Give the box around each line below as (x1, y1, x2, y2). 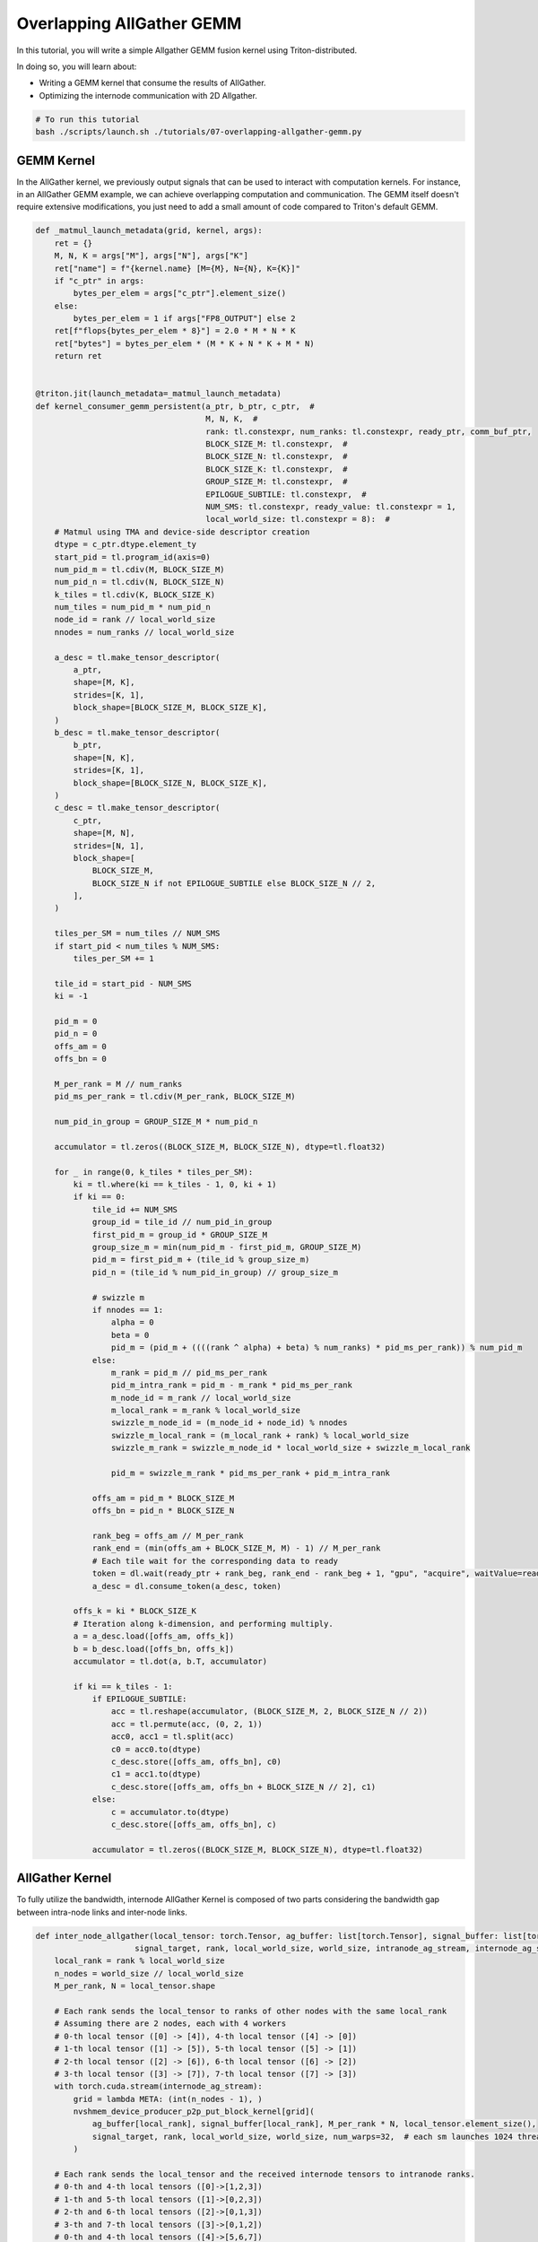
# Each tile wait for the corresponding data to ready (91, 1556, 339, 1566)
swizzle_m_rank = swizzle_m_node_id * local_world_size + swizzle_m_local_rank (110, 1443, 471, 1453)
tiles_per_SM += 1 (73, 953, 154, 964)
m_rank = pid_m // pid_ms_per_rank (110, 1368, 268, 1377)
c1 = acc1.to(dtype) (110, 1769, 202, 1779)
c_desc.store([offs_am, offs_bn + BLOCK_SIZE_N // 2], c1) (110, 1781, 377, 1792)
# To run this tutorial (35, 114, 141, 125)
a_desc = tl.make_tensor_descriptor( (54, 652, 221, 663)
